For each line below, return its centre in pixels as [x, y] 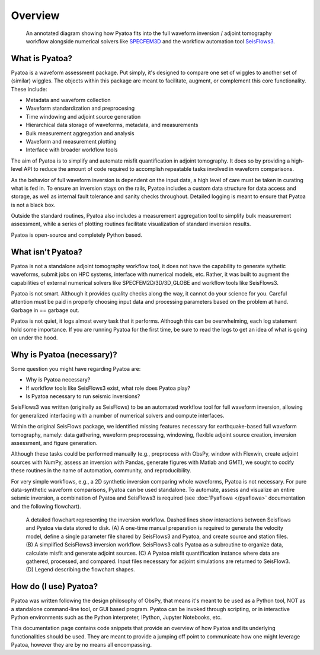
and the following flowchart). [46, 506]
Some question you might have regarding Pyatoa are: [76, 368]
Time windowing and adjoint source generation [83, 116]
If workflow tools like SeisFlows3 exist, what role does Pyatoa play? [108, 388]
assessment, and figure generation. [54, 443]
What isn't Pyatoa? [47, 252]
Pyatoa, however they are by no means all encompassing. [81, 645]
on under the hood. [34, 338]
